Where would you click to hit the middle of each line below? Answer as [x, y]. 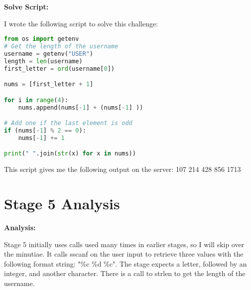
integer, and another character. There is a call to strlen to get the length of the [125, 273]
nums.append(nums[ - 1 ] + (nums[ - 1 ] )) [81, 107]
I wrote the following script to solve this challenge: [81, 23]
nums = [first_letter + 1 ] [49, 84]
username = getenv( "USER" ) [49, 54]
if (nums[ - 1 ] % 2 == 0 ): [45, 131]
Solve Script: [26, 6]
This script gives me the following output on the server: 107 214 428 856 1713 [123, 169]
